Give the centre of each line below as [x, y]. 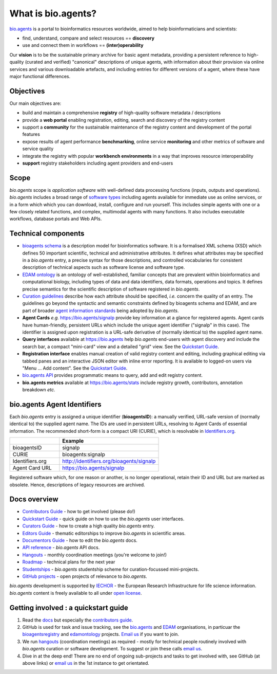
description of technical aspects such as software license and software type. [104, 267]
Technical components [47, 234]
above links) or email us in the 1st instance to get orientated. [86, 663]
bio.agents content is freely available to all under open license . [76, 593]
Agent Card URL [32, 468]
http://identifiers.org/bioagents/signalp [109, 461]
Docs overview [34, 499]
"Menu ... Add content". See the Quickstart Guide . [75, 368]
